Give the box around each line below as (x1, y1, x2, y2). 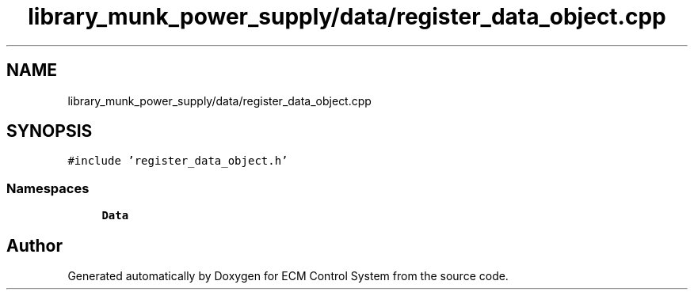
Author (6, 235, 63, 256)
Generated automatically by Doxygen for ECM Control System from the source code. (67, 269, 509, 283)
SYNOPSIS (6, 121, 93, 142)
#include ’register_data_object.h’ (67, 154, 288, 168)
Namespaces (6, 180, 90, 196)
